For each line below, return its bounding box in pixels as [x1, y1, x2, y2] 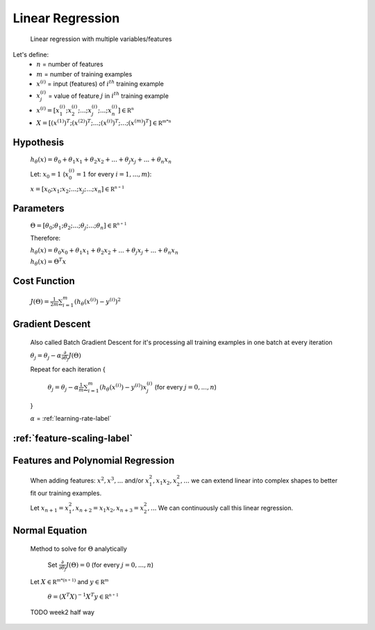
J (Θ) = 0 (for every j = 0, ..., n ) [66, 560, 154, 570]
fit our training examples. [30, 489, 102, 497]
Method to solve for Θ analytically [30, 544, 128, 553]
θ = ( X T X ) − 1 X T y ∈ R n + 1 [47, 592, 119, 601]
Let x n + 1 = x [30, 504, 69, 514]
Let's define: [12, 50, 49, 58]
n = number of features [36, 60, 103, 69]
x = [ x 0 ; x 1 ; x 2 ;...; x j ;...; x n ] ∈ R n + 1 [30, 184, 125, 195]
